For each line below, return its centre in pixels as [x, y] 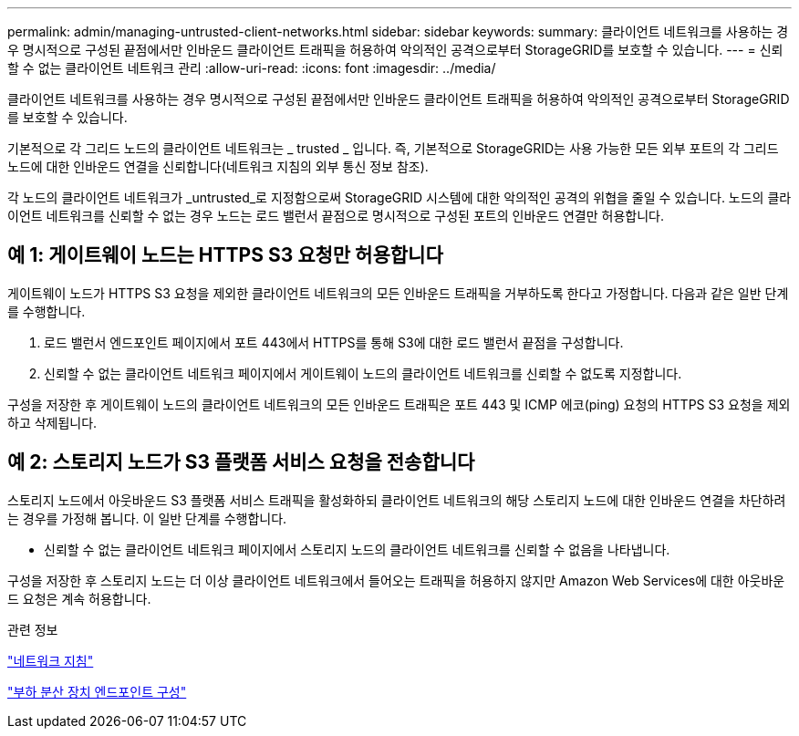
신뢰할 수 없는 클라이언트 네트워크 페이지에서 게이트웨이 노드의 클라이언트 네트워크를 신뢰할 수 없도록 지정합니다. [363, 373]
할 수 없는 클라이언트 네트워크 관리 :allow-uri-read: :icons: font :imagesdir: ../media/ [252, 68]
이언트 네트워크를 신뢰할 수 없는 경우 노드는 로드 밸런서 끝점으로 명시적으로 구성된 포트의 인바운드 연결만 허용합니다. [336, 216]
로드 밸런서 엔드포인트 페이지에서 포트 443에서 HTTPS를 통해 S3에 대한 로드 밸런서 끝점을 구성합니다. [334, 342]
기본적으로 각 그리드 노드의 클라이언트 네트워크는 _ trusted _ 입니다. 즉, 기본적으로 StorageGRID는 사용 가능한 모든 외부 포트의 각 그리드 [393, 148]
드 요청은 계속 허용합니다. [79, 598]
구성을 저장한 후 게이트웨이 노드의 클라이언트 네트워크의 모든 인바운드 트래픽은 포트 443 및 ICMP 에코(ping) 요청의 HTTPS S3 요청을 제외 [399, 404]
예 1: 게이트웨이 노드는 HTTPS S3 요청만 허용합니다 [225, 255]
